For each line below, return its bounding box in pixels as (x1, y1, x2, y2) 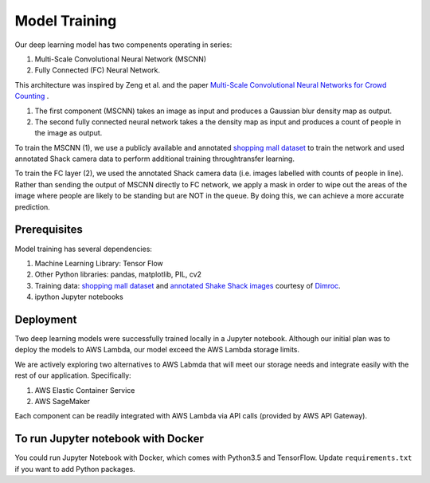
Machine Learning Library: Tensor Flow (34, 258, 163, 268)
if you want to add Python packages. (14, 464, 135, 473)
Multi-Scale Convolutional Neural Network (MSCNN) (34, 54, 207, 64)
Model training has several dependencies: (14, 244, 153, 253)
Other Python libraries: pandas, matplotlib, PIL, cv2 (34, 269, 202, 279)
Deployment (14, 312, 77, 326)
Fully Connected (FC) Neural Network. (34, 65, 161, 75)
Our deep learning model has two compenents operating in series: (14, 40, 233, 49)
